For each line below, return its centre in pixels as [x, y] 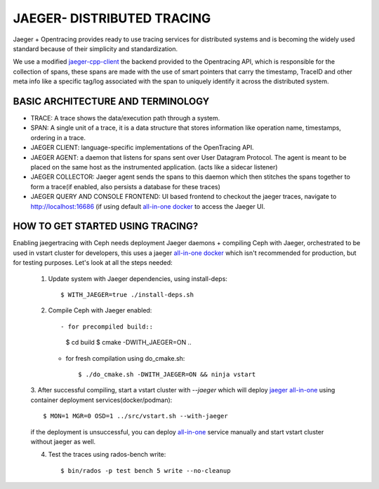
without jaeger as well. [63, 441]
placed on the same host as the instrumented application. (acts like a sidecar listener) [154, 167]
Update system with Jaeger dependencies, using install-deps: [138, 278]
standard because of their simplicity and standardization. [95, 48]
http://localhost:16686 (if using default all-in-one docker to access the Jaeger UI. [148, 206]
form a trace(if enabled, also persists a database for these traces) [126, 186]
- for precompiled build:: [107, 326]
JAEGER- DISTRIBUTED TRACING [112, 18]
